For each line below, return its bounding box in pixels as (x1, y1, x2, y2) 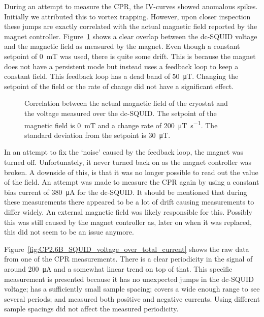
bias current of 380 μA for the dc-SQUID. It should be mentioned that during (4, 186, 247, 197)
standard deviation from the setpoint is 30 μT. (24, 129, 171, 140)
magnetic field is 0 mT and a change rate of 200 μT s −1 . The (24, 118, 218, 130)
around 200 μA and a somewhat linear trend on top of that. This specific (4, 263, 233, 274)
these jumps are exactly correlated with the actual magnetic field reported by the (4, 21, 257, 32)
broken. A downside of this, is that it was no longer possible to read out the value (4, 166, 258, 177)
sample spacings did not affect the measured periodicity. (4, 303, 179, 314)
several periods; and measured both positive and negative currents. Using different (4, 293, 260, 304)
